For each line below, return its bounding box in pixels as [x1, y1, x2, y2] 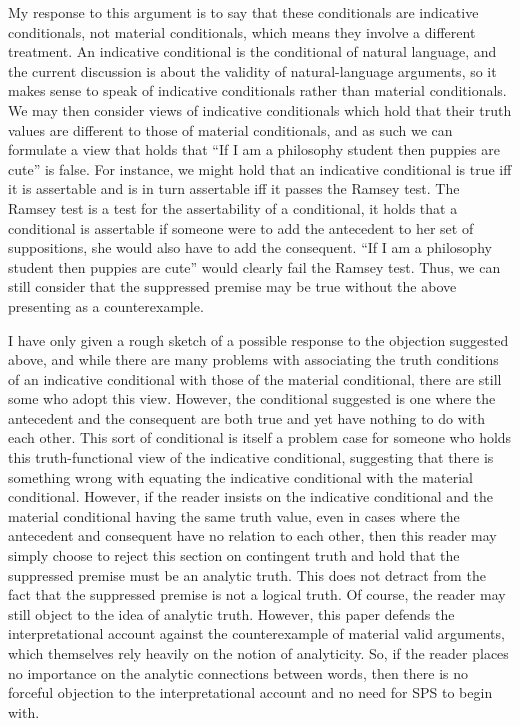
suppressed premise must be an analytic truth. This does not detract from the [8, 564, 486, 585]
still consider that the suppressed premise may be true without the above [8, 276, 457, 297]
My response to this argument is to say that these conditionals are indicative [8, 2, 479, 22]
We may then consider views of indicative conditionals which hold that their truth [8, 99, 512, 120]
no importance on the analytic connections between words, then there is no [8, 662, 468, 683]
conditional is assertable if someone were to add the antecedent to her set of [8, 217, 474, 238]
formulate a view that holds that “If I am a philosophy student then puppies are [8, 139, 500, 160]
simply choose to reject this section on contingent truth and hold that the [8, 545, 460, 566]
